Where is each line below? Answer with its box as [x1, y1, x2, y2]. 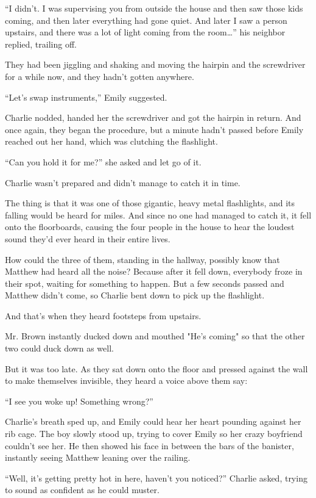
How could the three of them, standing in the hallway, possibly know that [5, 253, 280, 265]
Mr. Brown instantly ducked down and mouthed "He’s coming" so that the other [5, 330, 305, 342]
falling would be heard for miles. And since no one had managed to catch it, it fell [5, 208, 312, 221]
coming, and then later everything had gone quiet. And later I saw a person [5, 13, 287, 26]
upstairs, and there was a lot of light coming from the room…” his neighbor [5, 26, 286, 38]
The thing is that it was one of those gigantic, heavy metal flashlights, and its [5, 197, 295, 209]
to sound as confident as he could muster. [5, 483, 160, 496]
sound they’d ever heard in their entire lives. [5, 232, 170, 245]
